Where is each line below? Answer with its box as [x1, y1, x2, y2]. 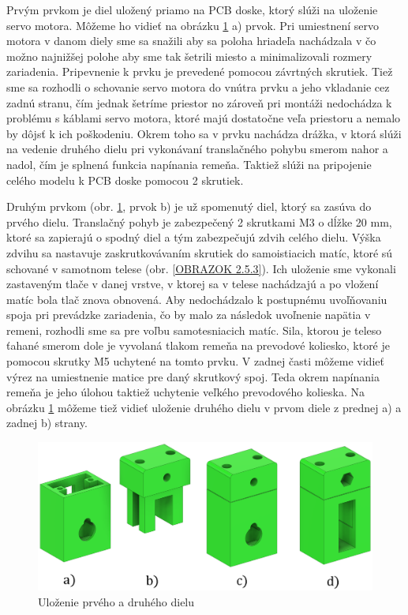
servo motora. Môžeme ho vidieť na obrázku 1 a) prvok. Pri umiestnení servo [6, 17, 379, 33]
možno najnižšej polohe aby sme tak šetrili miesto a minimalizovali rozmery [6, 47, 372, 64]
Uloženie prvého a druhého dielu [38, 594, 195, 610]
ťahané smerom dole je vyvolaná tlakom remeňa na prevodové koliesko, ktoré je [6, 337, 390, 354]
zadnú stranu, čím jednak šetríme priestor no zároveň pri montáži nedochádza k [6, 94, 392, 111]
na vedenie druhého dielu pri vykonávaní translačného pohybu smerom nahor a [6, 141, 388, 157]
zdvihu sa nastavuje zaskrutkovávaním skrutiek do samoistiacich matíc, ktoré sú [6, 244, 393, 261]
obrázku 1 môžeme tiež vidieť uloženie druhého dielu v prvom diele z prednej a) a [6, 399, 402, 415]
